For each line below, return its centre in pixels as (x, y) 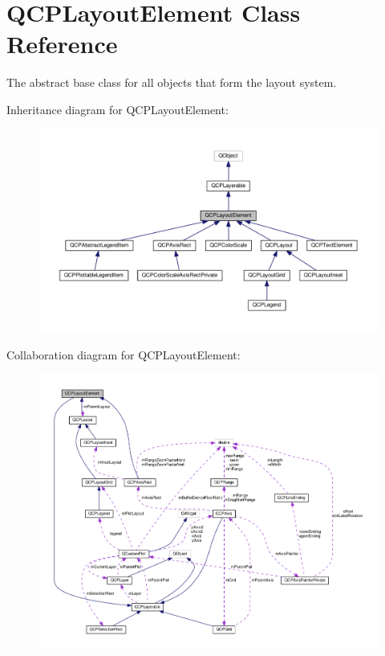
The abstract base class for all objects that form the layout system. (172, 82)
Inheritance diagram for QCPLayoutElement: (118, 109)
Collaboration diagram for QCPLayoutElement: (124, 354)
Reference (62, 44)
